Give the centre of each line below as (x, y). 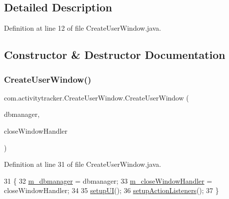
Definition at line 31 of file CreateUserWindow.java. (83, 164)
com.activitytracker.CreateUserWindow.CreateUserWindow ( (96, 97)
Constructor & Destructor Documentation (115, 55)
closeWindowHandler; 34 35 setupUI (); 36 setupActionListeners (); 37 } (112, 190)
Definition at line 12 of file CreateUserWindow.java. (83, 28)
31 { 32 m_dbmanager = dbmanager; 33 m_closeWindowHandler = (108, 180)
